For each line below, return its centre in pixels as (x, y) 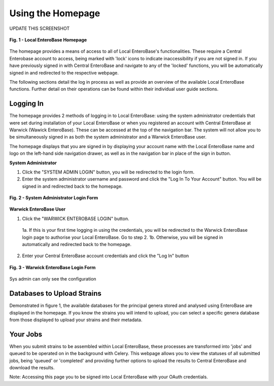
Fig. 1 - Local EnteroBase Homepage (48, 40)
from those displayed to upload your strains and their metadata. (76, 320)
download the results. (32, 367)
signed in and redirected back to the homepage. (72, 186)
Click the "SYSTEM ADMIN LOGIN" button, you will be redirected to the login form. (108, 172)
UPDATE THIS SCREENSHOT (40, 28)
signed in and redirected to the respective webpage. (64, 73)
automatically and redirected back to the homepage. (77, 244)
